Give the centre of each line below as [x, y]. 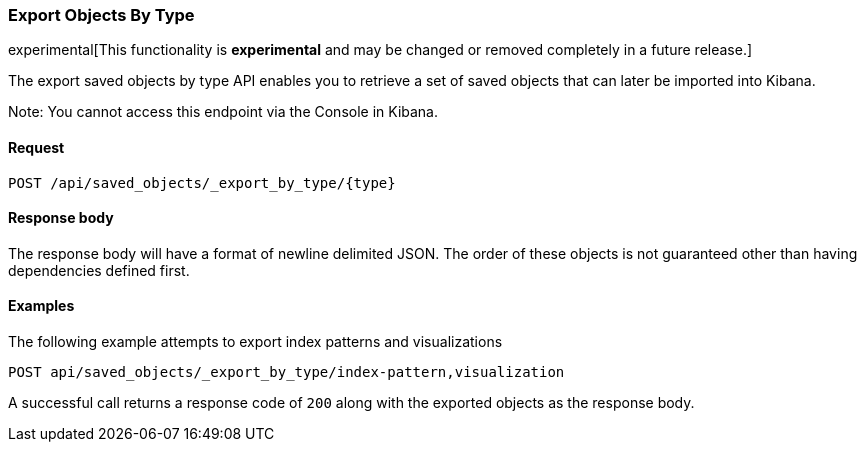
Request [36, 147]
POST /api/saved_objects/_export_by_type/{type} [202, 182]
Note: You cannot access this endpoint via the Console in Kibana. [223, 112]
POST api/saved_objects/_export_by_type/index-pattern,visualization [286, 372]
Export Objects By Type [101, 15]
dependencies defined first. [99, 270]
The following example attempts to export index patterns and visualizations [255, 342]
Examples [41, 306]
